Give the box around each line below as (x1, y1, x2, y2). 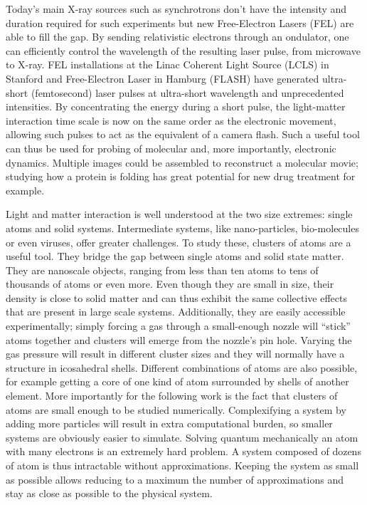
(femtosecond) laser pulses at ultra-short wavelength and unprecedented (31, 85, 344, 100)
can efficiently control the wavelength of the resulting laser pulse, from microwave (6, 43, 361, 58)
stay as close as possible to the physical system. (6, 486, 213, 501)
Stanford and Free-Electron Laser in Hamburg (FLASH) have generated (6, 71, 319, 85)
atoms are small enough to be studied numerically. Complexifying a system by (6, 402, 346, 417)
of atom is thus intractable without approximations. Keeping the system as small (6, 458, 359, 472)
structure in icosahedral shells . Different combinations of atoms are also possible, (6, 360, 358, 375)
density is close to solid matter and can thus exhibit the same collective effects (6, 290, 347, 305)
